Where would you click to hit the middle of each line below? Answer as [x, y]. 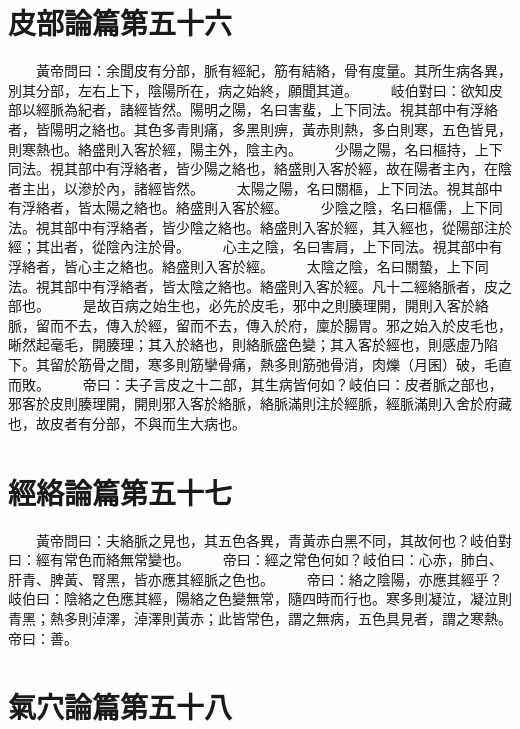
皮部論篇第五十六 [120, 22]
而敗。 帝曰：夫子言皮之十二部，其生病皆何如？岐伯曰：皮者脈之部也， [255, 383]
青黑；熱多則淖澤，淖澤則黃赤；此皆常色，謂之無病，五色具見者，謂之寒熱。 [260, 617]
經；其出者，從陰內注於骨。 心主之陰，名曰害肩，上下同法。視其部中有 [255, 246]
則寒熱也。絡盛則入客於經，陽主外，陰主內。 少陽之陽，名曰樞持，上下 [255, 148]
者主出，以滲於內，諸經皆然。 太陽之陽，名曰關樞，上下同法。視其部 [248, 187]
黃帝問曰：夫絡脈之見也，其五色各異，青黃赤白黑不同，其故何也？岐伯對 [273, 539]
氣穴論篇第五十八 [120, 706]
